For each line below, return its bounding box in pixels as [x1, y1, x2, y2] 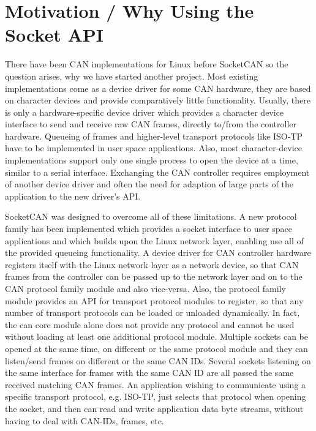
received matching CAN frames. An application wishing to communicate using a [5, 378, 306, 391]
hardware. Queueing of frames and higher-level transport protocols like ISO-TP [5, 129, 303, 142]
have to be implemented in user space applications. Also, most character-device [5, 141, 303, 154]
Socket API [5, 22, 103, 47]
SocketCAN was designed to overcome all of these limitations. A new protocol [5, 210, 297, 223]
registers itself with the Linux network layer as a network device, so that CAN [5, 258, 299, 271]
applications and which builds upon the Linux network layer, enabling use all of [5, 234, 304, 247]
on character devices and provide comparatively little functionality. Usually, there [5, 94, 310, 107]
